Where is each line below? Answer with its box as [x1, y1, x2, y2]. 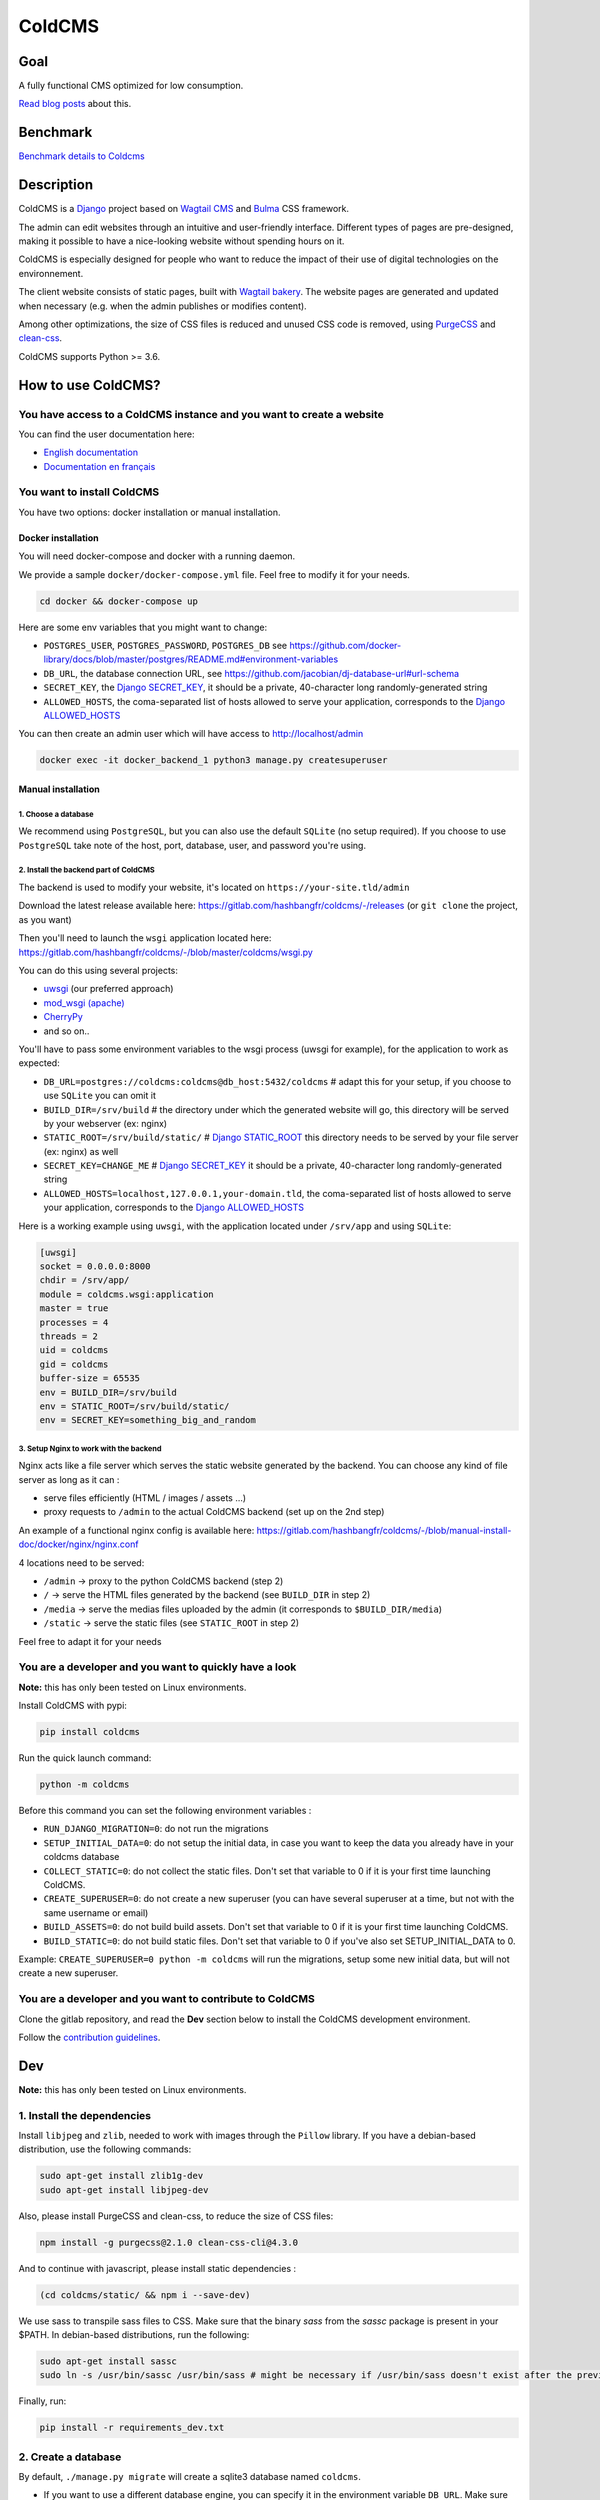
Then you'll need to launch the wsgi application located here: [18, 932, 272, 944]
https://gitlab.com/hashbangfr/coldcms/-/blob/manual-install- [256, 1524, 512, 1536]
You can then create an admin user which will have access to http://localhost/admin [18, 728, 364, 740]
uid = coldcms [39, 1345, 109, 1356]
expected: [18, 1057, 60, 1069]
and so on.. [43, 1025, 90, 1037]
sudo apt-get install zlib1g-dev [39, 2170, 204, 2182]
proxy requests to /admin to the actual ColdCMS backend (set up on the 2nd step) [43, 1506, 385, 1518]
